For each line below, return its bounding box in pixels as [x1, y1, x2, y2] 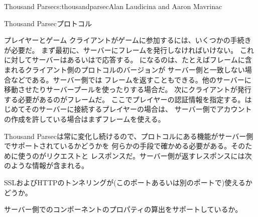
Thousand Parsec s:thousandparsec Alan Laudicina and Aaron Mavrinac [4, 1, 222, 11]
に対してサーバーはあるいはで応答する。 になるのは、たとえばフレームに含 [4, 54, 252, 65]
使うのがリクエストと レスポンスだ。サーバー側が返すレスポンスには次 [18, 150, 252, 161]
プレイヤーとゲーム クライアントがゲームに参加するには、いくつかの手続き [4, 35, 251, 45]
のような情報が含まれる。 [4, 160, 88, 171]
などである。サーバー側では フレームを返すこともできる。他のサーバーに [11, 74, 251, 85]
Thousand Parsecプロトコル [4, 18, 92, 28]
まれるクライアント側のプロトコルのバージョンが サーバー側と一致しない [4, 64, 245, 75]
